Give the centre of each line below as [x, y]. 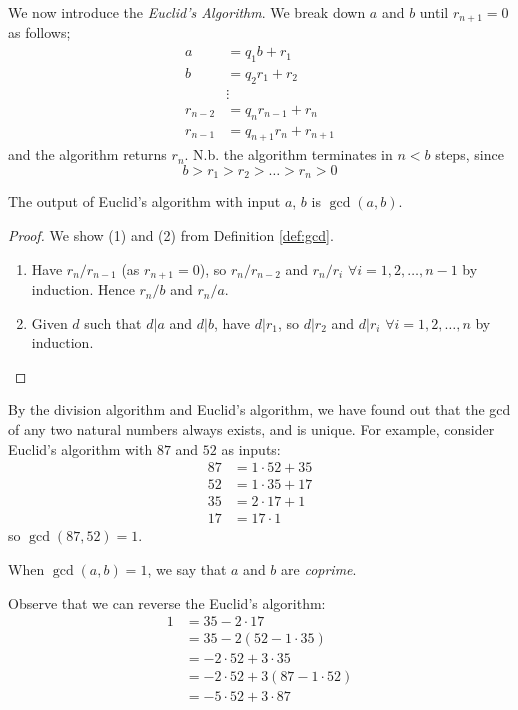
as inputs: [251, 448]
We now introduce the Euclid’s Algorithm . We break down [187, 12]
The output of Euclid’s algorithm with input [144, 201]
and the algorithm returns [87, 154]
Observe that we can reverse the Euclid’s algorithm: [167, 602]
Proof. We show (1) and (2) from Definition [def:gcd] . [171, 235]
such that [113, 322]
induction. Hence [83, 289]
